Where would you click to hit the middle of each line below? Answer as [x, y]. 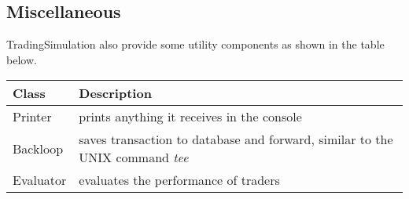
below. [22, 59]
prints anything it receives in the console [190, 117]
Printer [32, 117]
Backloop [38, 148]
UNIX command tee [134, 157]
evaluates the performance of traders [179, 180]
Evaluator [40, 180]
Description [115, 93]
